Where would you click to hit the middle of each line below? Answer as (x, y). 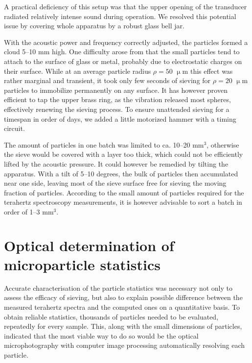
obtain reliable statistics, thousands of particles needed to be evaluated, (111, 316)
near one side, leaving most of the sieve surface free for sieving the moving (115, 183)
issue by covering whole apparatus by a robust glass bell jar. (94, 26)
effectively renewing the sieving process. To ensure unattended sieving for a (117, 109)
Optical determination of (89, 245)
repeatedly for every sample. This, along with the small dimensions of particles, (123, 326)
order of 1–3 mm (29, 211)
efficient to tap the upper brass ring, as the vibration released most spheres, (117, 99)
